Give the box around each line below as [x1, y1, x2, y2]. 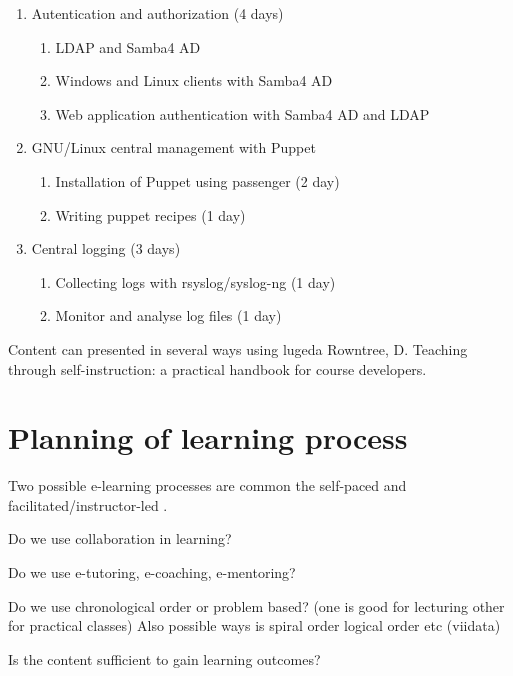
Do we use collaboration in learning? [8, 528, 232, 549]
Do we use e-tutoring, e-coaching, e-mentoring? [8, 562, 296, 583]
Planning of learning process [8, 417, 408, 458]
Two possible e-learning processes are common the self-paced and [8, 475, 407, 496]
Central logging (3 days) [31, 238, 181, 259]
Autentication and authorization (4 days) [31, 3, 284, 23]
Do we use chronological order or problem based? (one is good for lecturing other [8, 595, 505, 616]
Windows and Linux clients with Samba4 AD [55, 70, 333, 91]
